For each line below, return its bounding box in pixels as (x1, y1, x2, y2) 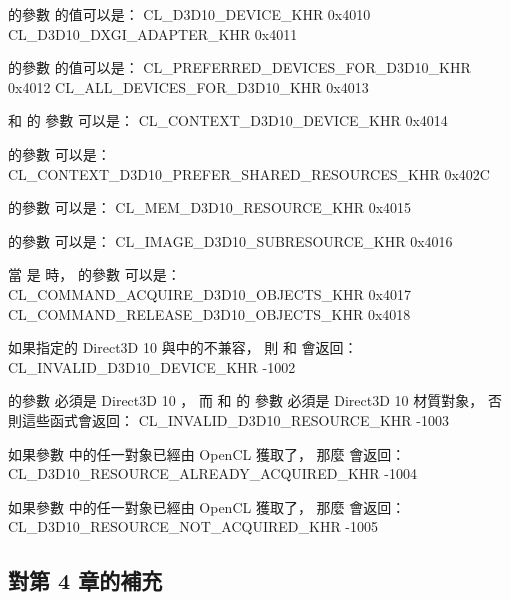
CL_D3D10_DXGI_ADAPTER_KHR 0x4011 (8, 23, 298, 44)
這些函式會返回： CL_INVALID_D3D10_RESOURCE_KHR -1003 (21, 409, 449, 430)
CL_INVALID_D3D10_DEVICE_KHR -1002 (8, 356, 296, 377)
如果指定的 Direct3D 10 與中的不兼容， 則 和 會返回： (8, 337, 358, 358)
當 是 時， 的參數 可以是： (8, 264, 181, 285)
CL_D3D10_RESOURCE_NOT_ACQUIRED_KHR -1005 (8, 516, 379, 537)
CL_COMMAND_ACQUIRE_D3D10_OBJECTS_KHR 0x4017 (8, 283, 411, 304)
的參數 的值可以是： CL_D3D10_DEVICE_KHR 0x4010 (8, 4, 371, 24)
